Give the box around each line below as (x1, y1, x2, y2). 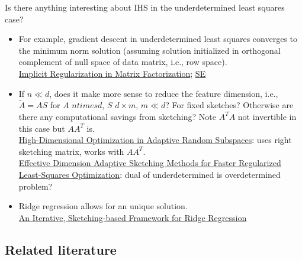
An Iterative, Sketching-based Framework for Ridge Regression (18, 211, 247, 223)
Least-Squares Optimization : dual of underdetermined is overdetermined (18, 168, 281, 180)
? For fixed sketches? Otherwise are (165, 99, 294, 111)
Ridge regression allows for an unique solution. (18, 200, 188, 212)
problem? (18, 180, 53, 192)
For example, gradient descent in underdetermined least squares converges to (18, 32, 297, 45)
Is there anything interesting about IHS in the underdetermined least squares (5, 1, 285, 13)
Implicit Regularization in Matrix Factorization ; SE (18, 67, 206, 79)
